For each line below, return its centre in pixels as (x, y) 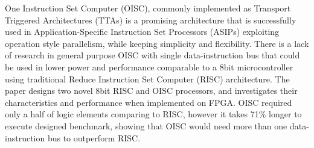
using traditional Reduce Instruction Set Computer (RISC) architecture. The (147, 79)
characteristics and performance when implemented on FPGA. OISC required (149, 102)
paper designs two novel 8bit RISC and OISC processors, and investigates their (151, 91)
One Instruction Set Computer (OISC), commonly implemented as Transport (148, 8)
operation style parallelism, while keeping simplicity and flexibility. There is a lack (157, 43)
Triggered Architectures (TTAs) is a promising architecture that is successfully (151, 20)
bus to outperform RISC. (94, 137)
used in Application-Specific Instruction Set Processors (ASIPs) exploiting (142, 32)
